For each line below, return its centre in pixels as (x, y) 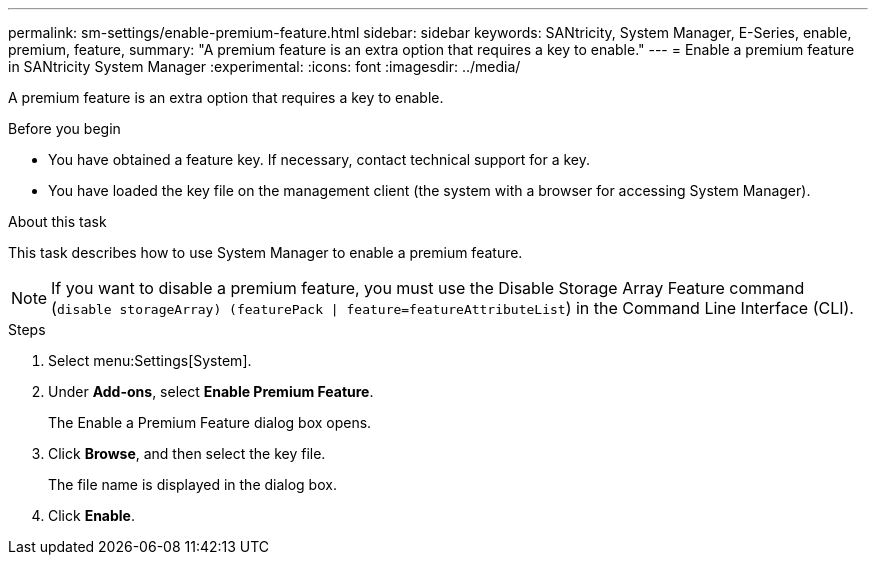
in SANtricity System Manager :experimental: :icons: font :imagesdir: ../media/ (264, 66)
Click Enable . (91, 515)
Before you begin (64, 128)
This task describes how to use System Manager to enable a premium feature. (265, 252)
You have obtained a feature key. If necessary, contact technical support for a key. (319, 159)
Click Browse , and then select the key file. (187, 453)
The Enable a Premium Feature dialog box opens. (210, 422)
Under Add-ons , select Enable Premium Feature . (211, 391)
